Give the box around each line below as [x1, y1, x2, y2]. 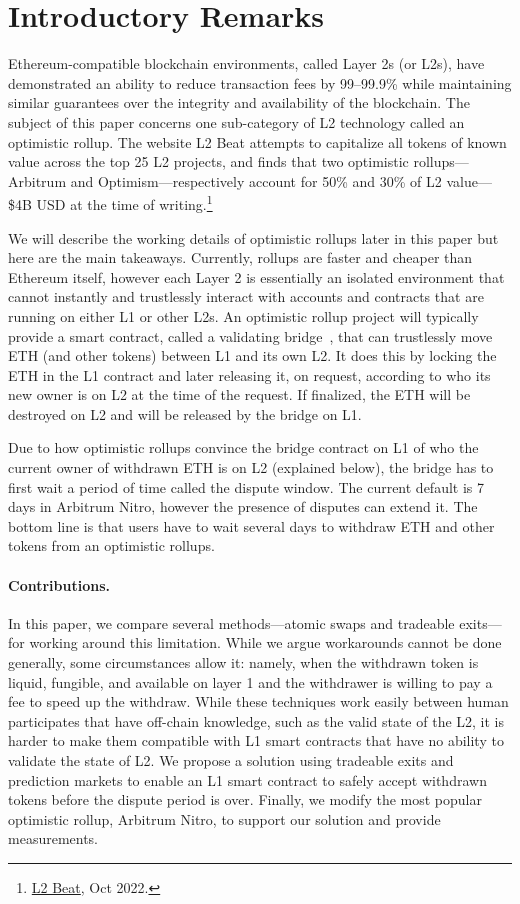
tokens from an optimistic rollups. [8, 535, 215, 556]
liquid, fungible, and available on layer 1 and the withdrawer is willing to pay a [8, 671, 493, 692]
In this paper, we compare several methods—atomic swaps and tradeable [8, 612, 455, 633]
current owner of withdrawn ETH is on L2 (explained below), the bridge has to [8, 457, 494, 478]
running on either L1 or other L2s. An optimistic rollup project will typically [8, 305, 479, 326]
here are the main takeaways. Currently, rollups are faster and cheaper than [8, 247, 473, 268]
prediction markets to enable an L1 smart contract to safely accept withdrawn [8, 769, 487, 790]
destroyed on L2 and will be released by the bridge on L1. [8, 403, 362, 424]
